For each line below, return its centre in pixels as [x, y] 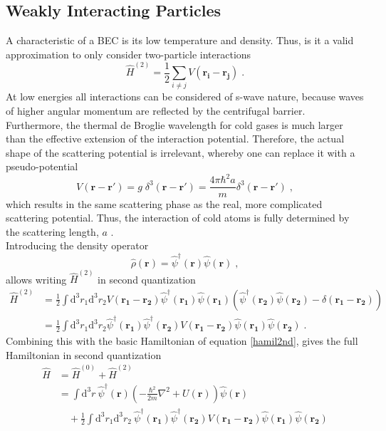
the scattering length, [52, 231]
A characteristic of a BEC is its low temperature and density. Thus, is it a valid [180, 40]
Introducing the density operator [77, 245]
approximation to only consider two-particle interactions [129, 54]
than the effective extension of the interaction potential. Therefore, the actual [175, 139]
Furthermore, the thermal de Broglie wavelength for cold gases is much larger [174, 124]
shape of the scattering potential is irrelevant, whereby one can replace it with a [181, 152]
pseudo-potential [42, 166]
